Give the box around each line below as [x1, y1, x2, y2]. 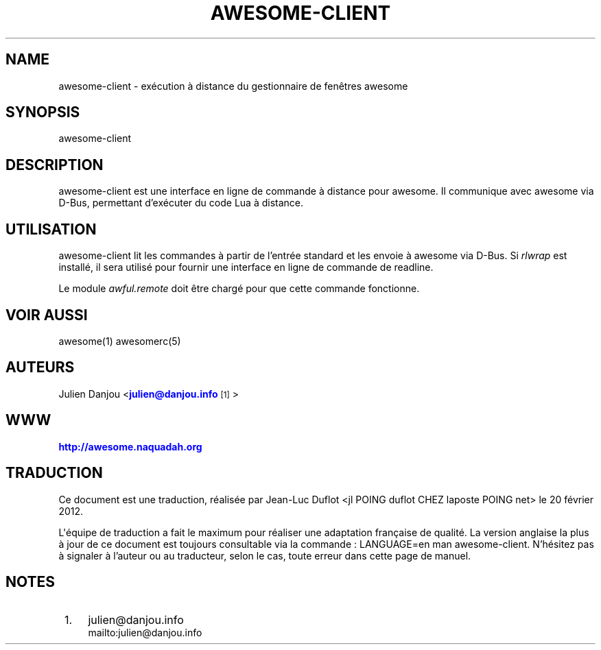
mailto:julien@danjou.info [88, 627, 202, 639]
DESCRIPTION [5, 156, 104, 173]
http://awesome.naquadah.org [58, 440, 202, 453]
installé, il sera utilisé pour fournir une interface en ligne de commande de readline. [58, 261, 434, 274]
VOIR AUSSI [5, 306, 88, 324]
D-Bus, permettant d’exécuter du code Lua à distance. [58, 197, 304, 209]
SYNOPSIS [5, 104, 80, 121]
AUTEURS [5, 359, 75, 376]
